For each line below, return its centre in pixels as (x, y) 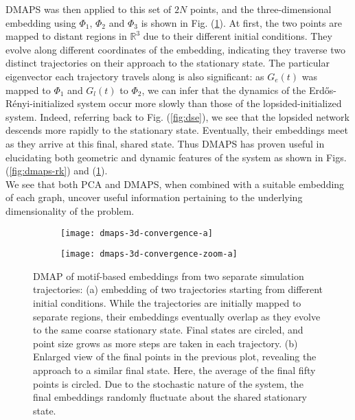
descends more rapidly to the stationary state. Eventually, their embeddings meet (177, 130)
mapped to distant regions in (66, 36)
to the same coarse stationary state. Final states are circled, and (168, 330)
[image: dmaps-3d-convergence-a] (137, 233)
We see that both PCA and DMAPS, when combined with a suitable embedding (175, 184)
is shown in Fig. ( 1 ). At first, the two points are (241, 22)
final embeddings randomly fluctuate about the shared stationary (170, 397)
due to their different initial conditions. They (238, 36)
